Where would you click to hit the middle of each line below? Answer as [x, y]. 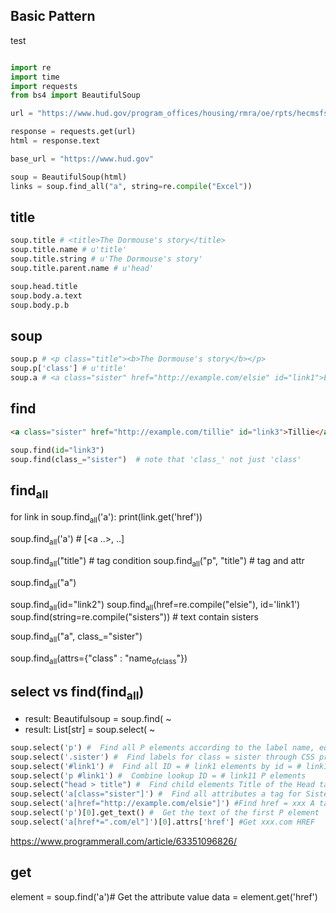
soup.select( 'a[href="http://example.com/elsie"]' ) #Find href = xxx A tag [171, 804]
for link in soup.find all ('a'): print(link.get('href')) [106, 518]
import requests [44, 86]
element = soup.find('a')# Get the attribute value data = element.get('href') [164, 896]
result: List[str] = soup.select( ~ [90, 729]
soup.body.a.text [46, 295]
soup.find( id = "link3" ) [57, 450]
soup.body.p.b [40, 305]
